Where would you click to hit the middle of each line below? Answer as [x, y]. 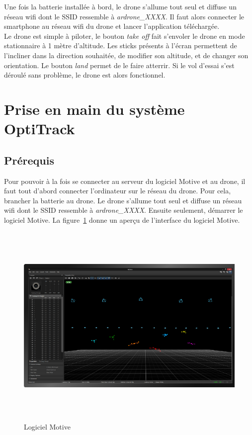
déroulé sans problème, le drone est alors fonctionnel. [85, 75]
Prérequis [29, 160]
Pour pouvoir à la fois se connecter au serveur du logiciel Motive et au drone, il [125, 181]
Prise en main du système [94, 109]
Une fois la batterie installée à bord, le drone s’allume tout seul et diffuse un [120, 6]
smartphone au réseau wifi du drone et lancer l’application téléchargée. [112, 26]
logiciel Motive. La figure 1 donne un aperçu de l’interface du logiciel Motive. [122, 219]
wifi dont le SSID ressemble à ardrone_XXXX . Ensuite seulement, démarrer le [124, 210]
